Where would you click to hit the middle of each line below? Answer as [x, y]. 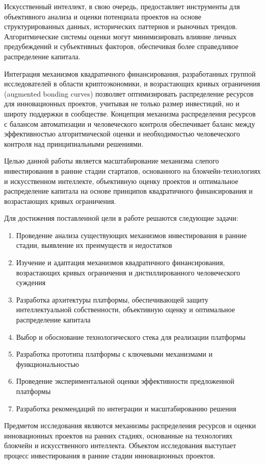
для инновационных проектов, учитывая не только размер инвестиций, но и [122, 103]
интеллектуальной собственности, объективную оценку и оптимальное [125, 309]
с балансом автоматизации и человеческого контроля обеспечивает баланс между [130, 123]
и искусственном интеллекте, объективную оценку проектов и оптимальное [121, 181]
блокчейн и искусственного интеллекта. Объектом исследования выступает [120, 445]
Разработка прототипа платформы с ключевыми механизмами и [114, 354]
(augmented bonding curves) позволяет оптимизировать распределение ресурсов [129, 93]
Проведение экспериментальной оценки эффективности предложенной [125, 381]
